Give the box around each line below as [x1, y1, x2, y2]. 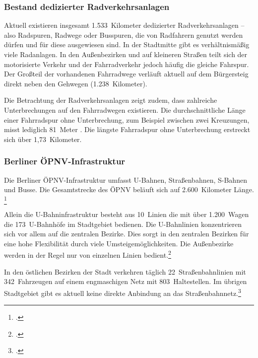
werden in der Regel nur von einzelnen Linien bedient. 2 [4, 248, 171, 260]
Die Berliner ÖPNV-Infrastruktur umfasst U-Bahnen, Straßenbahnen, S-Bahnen [4, 174, 247, 185]
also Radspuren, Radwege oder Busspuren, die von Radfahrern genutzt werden [4, 29, 243, 40]
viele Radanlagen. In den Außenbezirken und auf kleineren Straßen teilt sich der [4, 49, 248, 59]
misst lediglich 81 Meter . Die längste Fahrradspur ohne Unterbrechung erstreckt [4, 124, 251, 135]
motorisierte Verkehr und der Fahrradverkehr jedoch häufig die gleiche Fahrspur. [4, 59, 249, 69]
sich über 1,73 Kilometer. [4, 134, 82, 144]
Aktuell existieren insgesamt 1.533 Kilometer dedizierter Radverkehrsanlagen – [4, 20, 245, 30]
